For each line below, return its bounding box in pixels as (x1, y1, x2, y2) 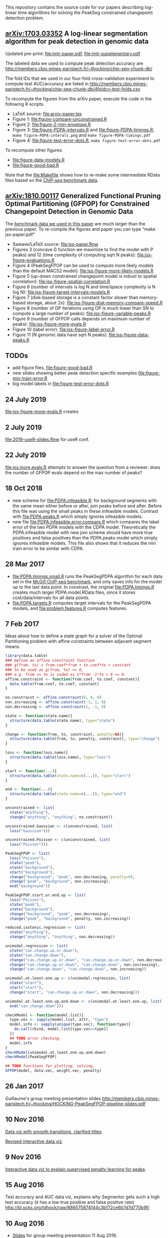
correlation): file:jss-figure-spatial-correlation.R (12, 278, 110, 284)
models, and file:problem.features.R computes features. (12, 605, 127, 611)
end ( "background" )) (9, 883, 50, 889)
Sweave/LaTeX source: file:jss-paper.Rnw (12, 241, 98, 247)
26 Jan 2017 (5, 1082, 44, 1091)
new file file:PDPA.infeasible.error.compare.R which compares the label (12, 518, 159, 524)
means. (5, 644, 21, 650)
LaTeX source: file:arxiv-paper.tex (12, 110, 82, 117)
